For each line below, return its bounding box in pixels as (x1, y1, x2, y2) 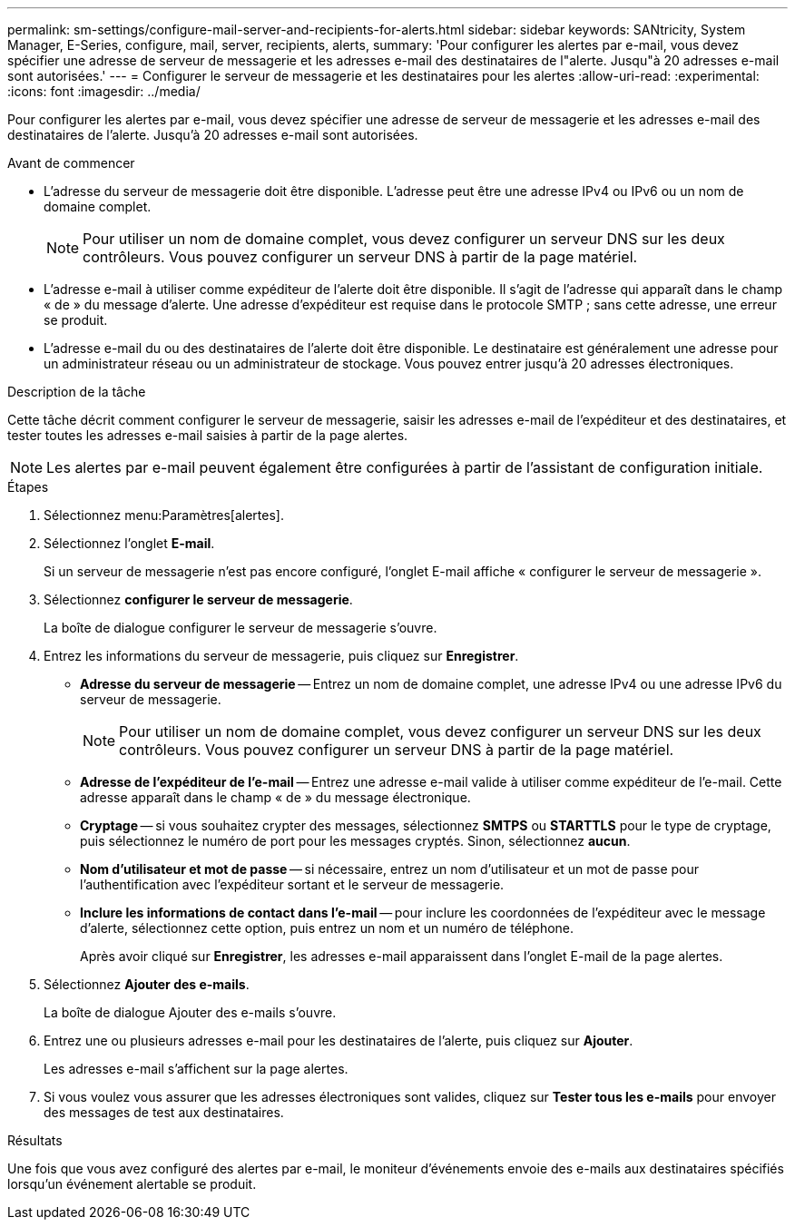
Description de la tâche (7, 384, 146, 399)
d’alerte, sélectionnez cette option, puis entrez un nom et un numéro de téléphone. (80, 920, 574, 936)
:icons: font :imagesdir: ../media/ (7, 83, 201, 99)
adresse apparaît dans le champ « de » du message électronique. (80, 790, 471, 805)
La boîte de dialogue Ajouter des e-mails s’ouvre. (44, 1005, 337, 1020)
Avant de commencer (7, 155, 135, 171)
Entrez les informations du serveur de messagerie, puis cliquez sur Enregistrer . (44, 648, 519, 663)
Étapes (7, 479, 49, 495)
